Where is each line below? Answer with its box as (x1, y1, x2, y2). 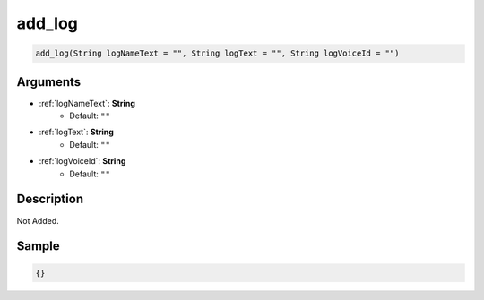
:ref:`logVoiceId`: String (39, 156, 126, 167)
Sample (16, 238, 60, 254)
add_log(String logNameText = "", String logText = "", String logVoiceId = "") (35, 48, 400, 58)
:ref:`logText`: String (39, 126, 114, 138)
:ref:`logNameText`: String (39, 98, 136, 108)
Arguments (16, 74, 82, 90)
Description (16, 192, 84, 207)
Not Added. (16, 215, 60, 226)
